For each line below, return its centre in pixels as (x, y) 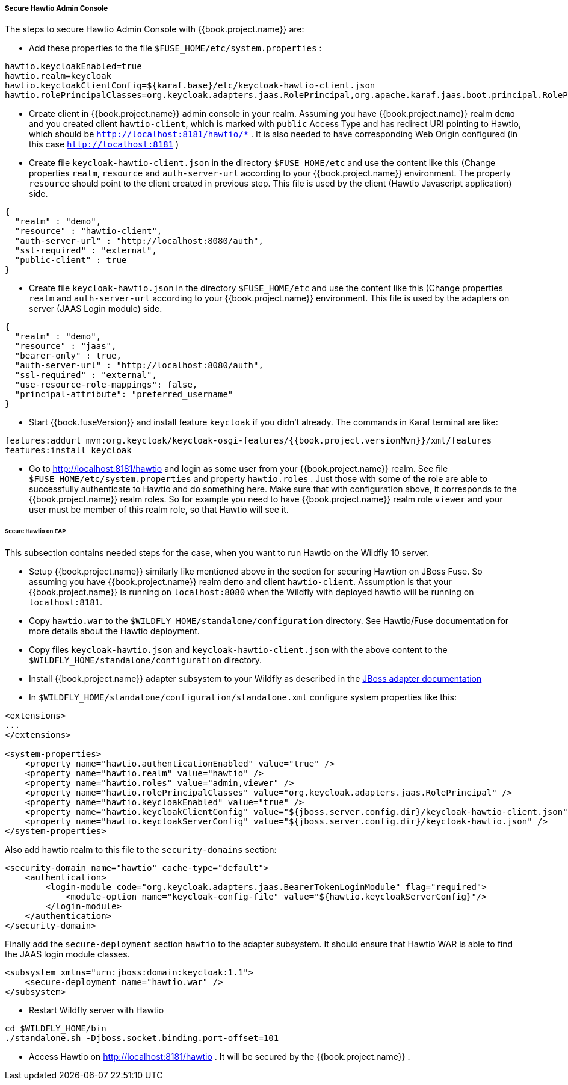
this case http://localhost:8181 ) (104, 144)
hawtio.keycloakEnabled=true (73, 66)
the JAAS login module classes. (67, 954)
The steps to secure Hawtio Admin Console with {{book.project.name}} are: (155, 29)
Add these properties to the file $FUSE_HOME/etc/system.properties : (175, 48)
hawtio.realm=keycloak (58, 76)
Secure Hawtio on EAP (35, 531)
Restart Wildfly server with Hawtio (97, 1010)
